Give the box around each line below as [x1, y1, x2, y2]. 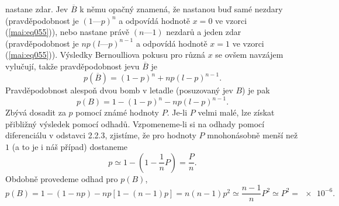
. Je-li [167, 106, 188, 118]
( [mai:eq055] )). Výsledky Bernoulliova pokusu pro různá [5, 48, 205, 61]
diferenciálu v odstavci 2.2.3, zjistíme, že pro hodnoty [5, 129, 196, 141]
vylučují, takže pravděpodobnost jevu [5, 60, 140, 72]
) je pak [242, 84, 270, 96]
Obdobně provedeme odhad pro [5, 172, 118, 184]
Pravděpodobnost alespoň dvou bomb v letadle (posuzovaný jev [5, 84, 233, 96]
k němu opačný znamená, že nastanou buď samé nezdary [79, 3, 283, 15]
